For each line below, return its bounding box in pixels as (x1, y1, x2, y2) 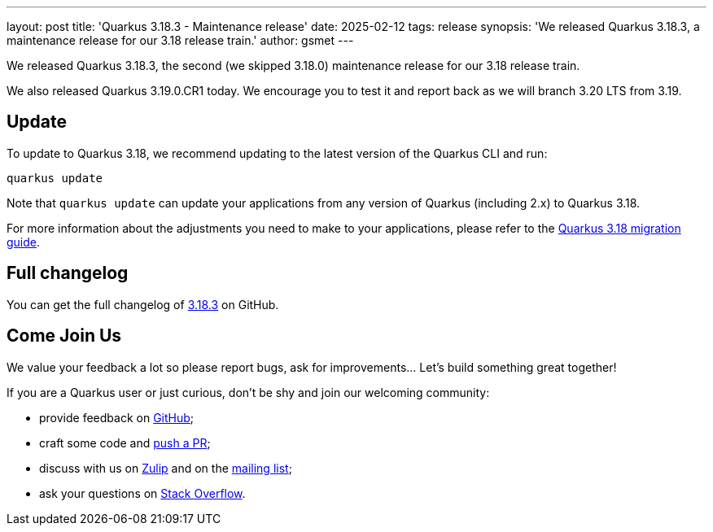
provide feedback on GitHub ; (39, 410, 195, 425)
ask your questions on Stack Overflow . (39, 486, 246, 500)
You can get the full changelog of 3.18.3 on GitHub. (7, 297, 279, 312)
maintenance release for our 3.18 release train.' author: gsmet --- (7, 33, 354, 47)
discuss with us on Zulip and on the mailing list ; (39, 460, 292, 475)
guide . (7, 234, 41, 249)
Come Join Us (7, 325, 122, 347)
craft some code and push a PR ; (39, 435, 211, 450)
